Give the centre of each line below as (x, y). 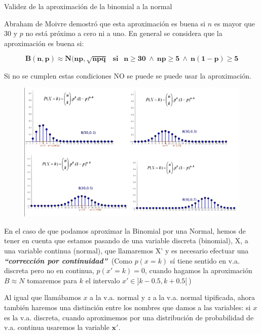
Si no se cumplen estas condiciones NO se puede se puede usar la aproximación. (128, 75)
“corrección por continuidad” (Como (68, 260)
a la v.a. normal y (118, 297)
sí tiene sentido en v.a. (205, 260)
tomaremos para (52, 280)
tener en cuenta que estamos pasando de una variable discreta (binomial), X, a (126, 240)
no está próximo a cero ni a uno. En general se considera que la (124, 33)
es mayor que (235, 23)
